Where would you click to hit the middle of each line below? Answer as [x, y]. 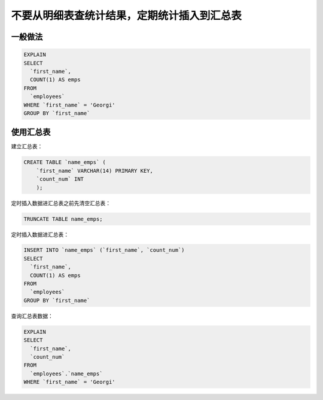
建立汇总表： [27, 146]
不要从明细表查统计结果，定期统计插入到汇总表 [127, 16]
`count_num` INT [60, 179]
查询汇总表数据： [32, 316]
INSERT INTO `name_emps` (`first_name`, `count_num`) [104, 250]
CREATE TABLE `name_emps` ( [65, 162]
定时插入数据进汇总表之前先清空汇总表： [61, 203]
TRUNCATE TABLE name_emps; [63, 219]
